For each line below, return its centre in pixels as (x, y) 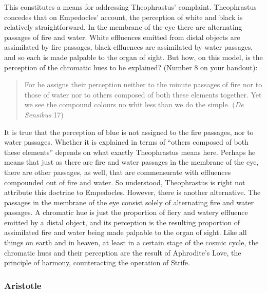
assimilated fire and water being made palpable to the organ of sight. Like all (126, 232)
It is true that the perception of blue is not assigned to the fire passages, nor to (129, 132)
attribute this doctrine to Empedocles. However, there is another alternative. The (132, 192)
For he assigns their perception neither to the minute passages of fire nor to (143, 84)
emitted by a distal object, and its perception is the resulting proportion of (122, 222)
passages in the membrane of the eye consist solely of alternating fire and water (129, 202)
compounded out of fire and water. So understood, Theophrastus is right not (125, 182)
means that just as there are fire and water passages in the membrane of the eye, (131, 162)
